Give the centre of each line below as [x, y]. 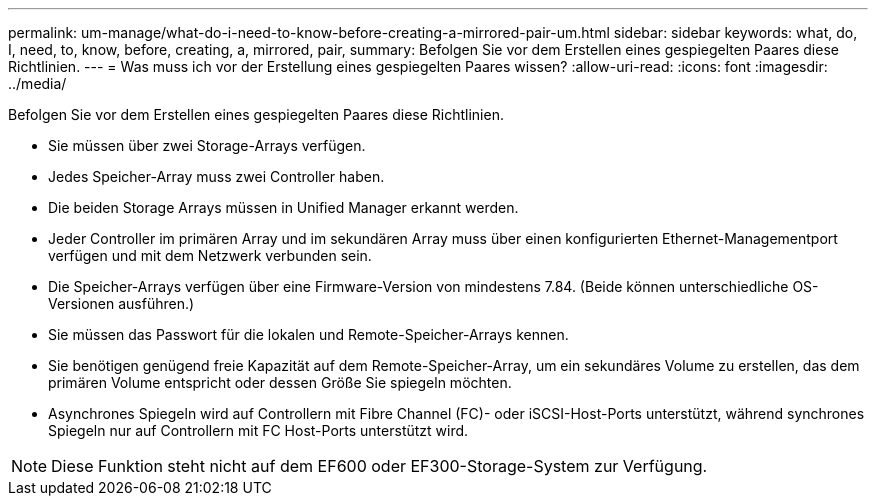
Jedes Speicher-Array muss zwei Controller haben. [216, 176]
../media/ [37, 83]
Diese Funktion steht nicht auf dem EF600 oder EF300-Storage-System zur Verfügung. [379, 466]
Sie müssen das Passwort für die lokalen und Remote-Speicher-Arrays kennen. [308, 334]
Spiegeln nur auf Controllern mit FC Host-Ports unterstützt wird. [258, 430]
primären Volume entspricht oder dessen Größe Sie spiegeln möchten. [280, 382]
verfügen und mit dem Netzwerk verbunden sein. [210, 255]
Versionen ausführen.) [121, 303]
